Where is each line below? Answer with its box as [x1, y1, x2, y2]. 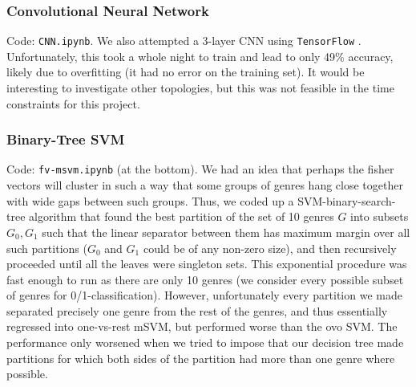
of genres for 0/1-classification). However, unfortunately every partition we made [6, 287, 402, 303]
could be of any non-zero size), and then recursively [143, 239, 397, 256]
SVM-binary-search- [297, 192, 396, 209]
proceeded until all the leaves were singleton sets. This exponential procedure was [6, 255, 407, 272]
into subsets [350, 208, 409, 225]
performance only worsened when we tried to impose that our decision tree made [6, 334, 404, 351]
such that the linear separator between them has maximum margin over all [42, 223, 410, 240]
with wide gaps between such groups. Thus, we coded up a [6, 192, 294, 209]
